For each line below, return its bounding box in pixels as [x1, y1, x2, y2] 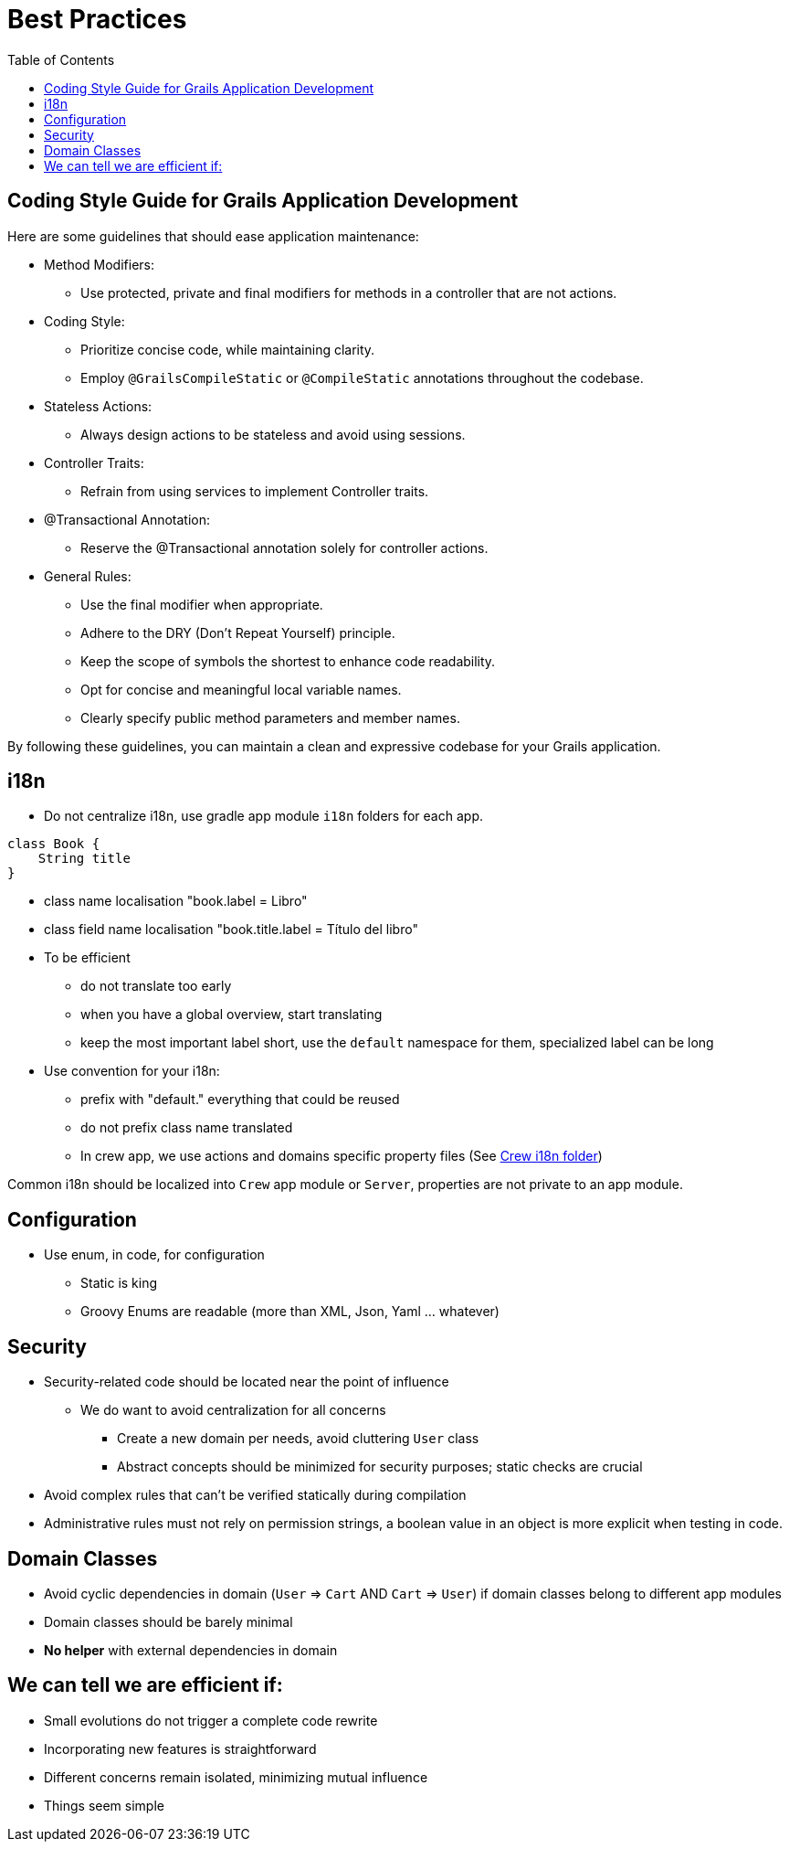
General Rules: [44, 568, 131, 584]
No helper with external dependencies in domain [44, 1642, 338, 1658]
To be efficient [44, 950, 131, 966]
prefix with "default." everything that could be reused [80, 1091, 400, 1108]
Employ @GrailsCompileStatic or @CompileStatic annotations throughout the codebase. [80, 369, 644, 386]
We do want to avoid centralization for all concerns [80, 1402, 386, 1419]
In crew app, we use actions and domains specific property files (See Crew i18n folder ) [80, 1148, 603, 1164]
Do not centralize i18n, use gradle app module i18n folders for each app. [44, 808, 483, 824]
